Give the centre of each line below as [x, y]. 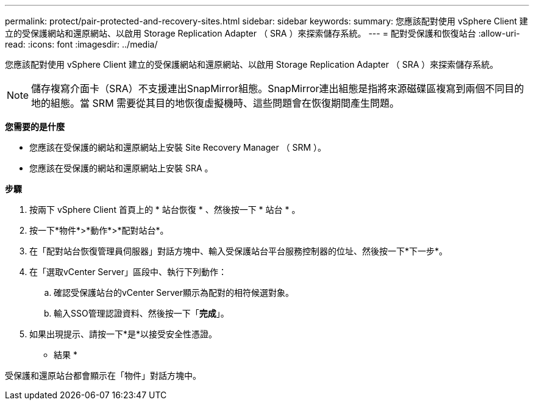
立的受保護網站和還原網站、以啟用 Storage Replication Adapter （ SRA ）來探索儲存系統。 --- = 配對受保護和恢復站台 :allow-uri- [263, 33]
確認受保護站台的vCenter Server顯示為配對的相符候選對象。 [174, 292]
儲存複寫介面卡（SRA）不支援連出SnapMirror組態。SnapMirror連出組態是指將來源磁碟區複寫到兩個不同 [268, 88]
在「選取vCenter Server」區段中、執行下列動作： [128, 272]
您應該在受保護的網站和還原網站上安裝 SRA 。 [121, 168]
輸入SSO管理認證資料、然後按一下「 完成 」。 [141, 313]
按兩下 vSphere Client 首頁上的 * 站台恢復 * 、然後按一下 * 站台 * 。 [165, 210]
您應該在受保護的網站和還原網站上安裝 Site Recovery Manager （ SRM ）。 [178, 147]
